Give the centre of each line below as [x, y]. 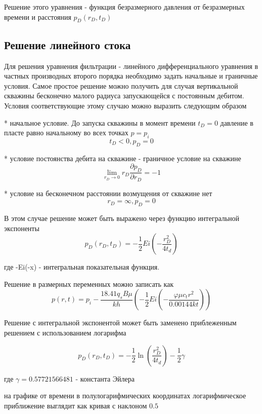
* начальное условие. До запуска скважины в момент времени [100, 122]
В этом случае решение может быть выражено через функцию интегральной [122, 218]
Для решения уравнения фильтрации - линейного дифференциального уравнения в [131, 66]
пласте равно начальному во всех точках [66, 133]
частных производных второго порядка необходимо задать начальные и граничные [131, 76]
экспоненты [22, 228]
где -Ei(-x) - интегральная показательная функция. [82, 267]
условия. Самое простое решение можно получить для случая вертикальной [121, 85]
